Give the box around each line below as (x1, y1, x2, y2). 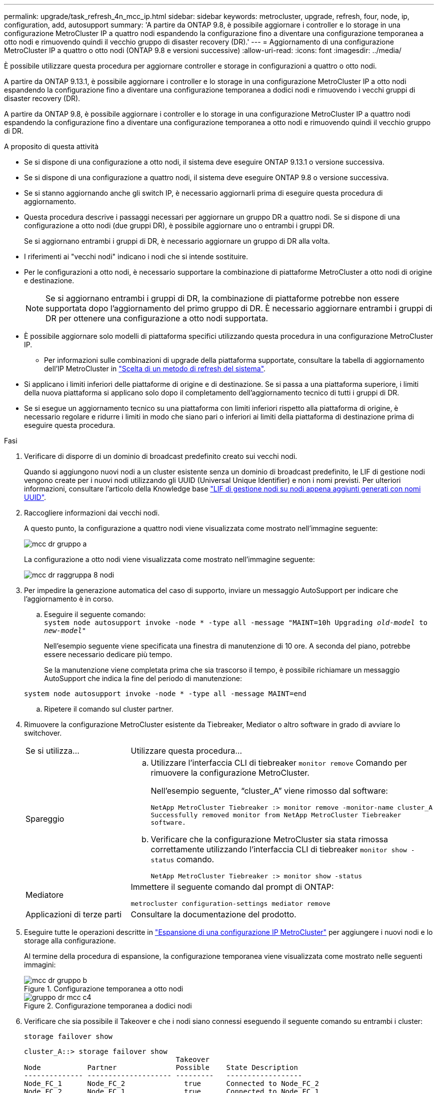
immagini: (24, 960, 56, 969)
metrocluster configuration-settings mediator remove (130, 900, 330, 907)
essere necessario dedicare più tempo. (44, 650, 172, 659)
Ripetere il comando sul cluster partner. (44, 705, 173, 713)
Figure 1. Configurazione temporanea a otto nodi (24, 984, 183, 993)
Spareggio (25, 814, 64, 824)
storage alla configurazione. (24, 936, 116, 945)
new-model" (44, 627, 86, 635)
